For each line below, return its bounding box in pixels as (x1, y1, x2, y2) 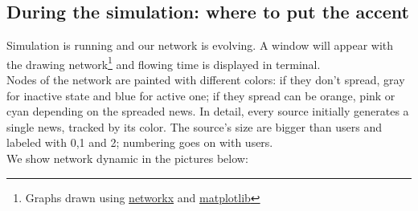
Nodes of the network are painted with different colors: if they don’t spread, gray (6, 71, 405, 88)
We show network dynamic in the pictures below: (6, 150, 248, 167)
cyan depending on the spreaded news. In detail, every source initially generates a (6, 103, 409, 120)
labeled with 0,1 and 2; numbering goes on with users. (6, 134, 273, 151)
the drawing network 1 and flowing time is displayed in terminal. (6, 53, 321, 72)
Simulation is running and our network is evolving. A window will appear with (6, 37, 394, 54)
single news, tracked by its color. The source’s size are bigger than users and (6, 118, 383, 135)
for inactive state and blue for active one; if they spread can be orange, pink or (6, 87, 395, 103)
